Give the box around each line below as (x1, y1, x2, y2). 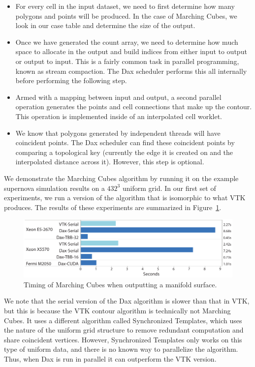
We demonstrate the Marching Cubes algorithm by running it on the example (4, 173, 239, 183)
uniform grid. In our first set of (122, 183, 216, 193)
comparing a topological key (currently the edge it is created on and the (15, 147, 233, 157)
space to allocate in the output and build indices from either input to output (15, 46, 247, 57)
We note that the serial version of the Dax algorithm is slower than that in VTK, (4, 296, 250, 306)
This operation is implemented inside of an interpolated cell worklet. (15, 111, 222, 121)
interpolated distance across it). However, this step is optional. (15, 156, 204, 167)
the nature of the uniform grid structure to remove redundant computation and (4, 325, 244, 335)
